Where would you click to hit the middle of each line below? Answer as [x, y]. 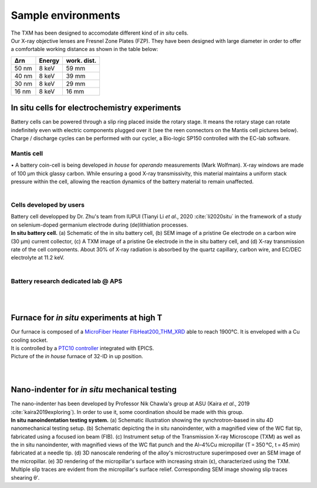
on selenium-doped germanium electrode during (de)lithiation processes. [100, 225]
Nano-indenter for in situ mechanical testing [94, 390]
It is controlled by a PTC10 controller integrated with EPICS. [82, 348]
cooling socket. [29, 340]
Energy [49, 60]
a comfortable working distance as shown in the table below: [85, 49]
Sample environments [65, 15]
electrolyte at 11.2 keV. [38, 258]
